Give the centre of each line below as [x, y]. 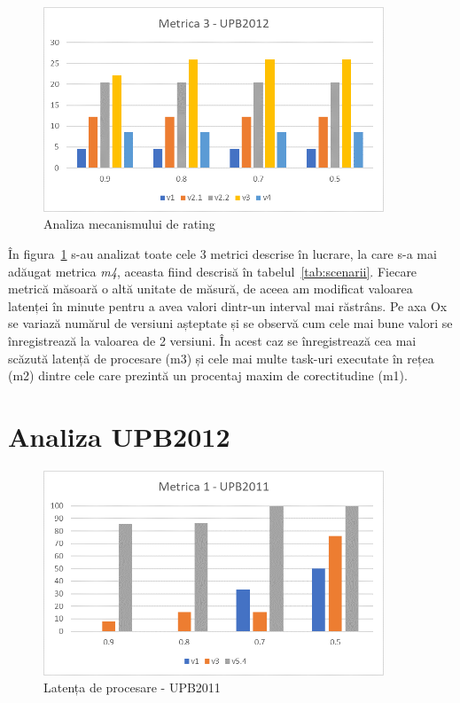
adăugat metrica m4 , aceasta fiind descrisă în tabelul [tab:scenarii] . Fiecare [213, 271]
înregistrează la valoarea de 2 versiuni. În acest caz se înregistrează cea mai [212, 340]
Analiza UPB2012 [119, 436]
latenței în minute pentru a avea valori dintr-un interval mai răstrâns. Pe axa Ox [228, 305]
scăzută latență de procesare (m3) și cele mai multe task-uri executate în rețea [221, 358]
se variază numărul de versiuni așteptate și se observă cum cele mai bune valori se [230, 323]
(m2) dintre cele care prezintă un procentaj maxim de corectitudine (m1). [208, 375]
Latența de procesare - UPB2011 [132, 687]
